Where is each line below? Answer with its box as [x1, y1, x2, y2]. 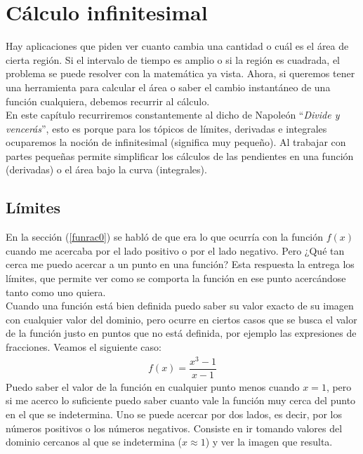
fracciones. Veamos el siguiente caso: [6, 340, 161, 354]
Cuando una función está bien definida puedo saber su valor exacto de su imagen [6, 298, 354, 313]
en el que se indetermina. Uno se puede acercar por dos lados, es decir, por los [6, 406, 342, 421]
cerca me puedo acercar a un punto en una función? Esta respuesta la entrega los [6, 257, 355, 272]
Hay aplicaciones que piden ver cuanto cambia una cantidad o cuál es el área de [6, 39, 349, 53]
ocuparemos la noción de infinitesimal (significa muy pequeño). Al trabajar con [6, 135, 346, 149]
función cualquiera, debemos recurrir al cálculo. [6, 93, 210, 108]
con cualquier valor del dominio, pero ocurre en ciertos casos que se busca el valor [6, 312, 357, 326]
